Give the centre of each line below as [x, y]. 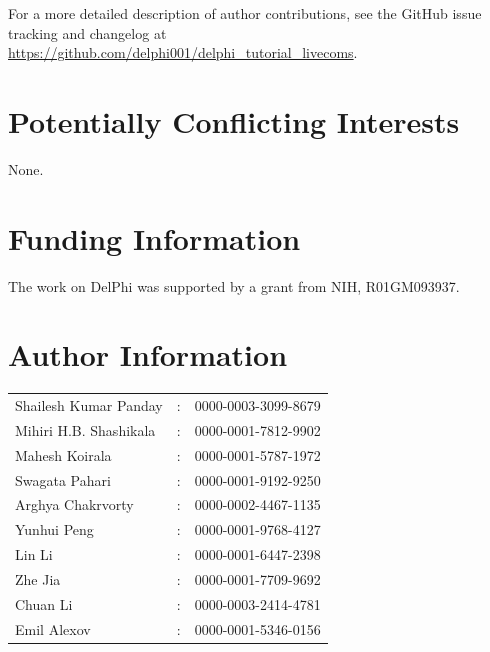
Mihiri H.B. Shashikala [85, 429]
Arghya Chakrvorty [74, 504]
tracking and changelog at [87, 32]
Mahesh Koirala [63, 454]
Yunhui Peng [54, 529]
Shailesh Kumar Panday [89, 405]
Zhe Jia [38, 579]
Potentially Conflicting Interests [234, 120]
